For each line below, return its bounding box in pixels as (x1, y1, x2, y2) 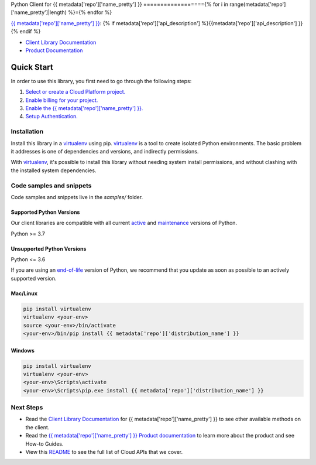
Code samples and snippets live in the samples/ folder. (11, 193, 143, 200)
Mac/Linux (11, 290, 38, 297)
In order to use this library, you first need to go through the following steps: (11, 77, 192, 84)
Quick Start (11, 62, 53, 72)
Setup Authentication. (25, 113, 78, 120)
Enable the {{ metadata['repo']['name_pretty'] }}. (25, 105, 143, 112)
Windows (11, 347, 35, 354)
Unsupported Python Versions (11, 245, 87, 252)
